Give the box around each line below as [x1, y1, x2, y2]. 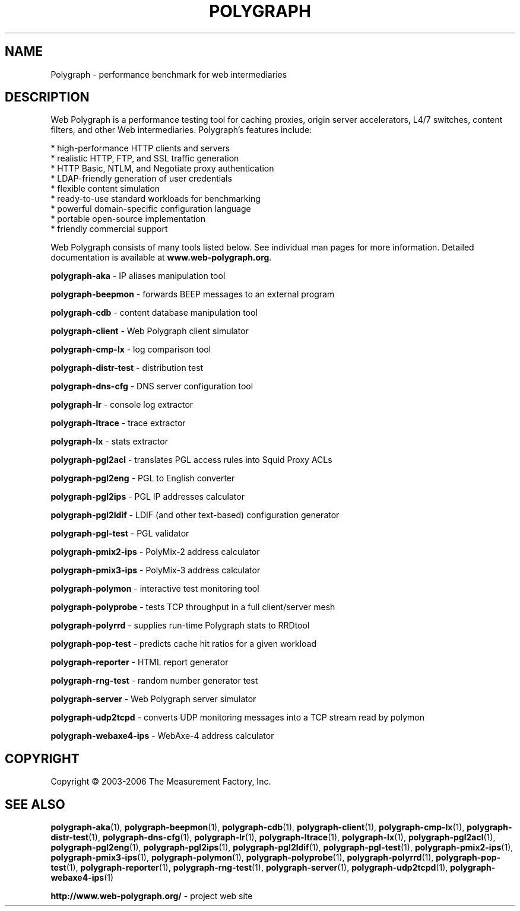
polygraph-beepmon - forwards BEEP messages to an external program [50, 289, 335, 300]
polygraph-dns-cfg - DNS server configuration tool [50, 381, 253, 392]
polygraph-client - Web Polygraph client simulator [50, 326, 249, 337]
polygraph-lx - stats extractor [50, 436, 168, 447]
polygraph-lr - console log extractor [50, 399, 194, 410]
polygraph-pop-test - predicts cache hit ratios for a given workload [50, 639, 317, 649]
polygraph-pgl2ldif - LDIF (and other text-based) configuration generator [50, 510, 340, 520]
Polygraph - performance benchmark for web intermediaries [50, 69, 287, 80]
